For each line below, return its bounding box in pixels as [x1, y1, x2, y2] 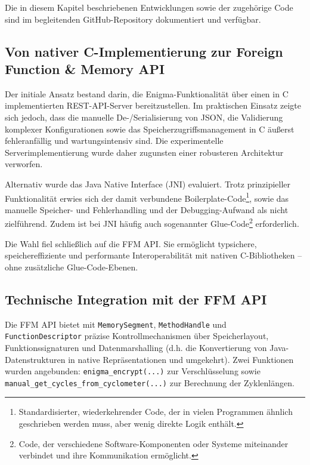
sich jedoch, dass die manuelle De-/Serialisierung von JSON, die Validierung [5, 110, 283, 123]
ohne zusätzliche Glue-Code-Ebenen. [5, 260, 138, 273]
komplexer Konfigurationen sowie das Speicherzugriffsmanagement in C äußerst [5, 122, 294, 135]
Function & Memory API [5, 59, 165, 78]
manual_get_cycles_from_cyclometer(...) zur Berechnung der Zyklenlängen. [5, 376, 294, 389]
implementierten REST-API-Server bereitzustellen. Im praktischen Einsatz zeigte [5, 99, 302, 112]
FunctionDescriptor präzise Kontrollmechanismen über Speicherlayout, [5, 329, 269, 342]
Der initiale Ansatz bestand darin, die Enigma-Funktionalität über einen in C [5, 87, 289, 100]
